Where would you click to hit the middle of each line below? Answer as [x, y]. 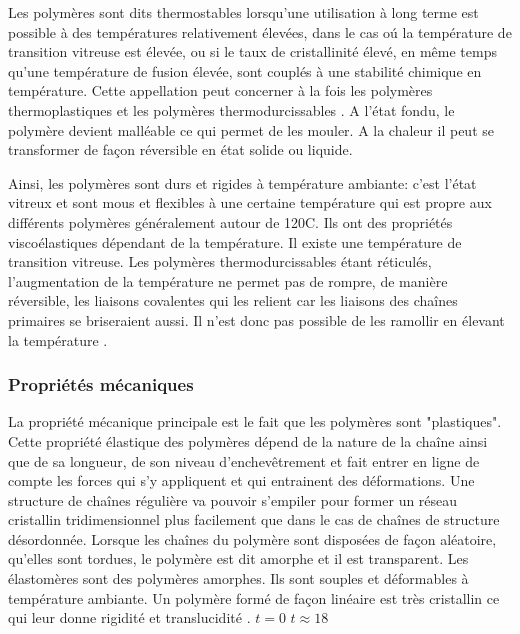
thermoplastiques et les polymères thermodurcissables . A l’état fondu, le [231, 109]
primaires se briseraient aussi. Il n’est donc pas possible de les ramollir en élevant [256, 319]
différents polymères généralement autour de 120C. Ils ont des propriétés [230, 221]
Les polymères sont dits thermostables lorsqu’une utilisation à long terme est [243, 12]
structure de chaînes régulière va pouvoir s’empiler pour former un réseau [233, 499]
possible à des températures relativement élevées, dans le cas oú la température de [260, 31]
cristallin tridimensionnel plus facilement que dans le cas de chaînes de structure [254, 519]
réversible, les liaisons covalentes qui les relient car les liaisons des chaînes [233, 300]
